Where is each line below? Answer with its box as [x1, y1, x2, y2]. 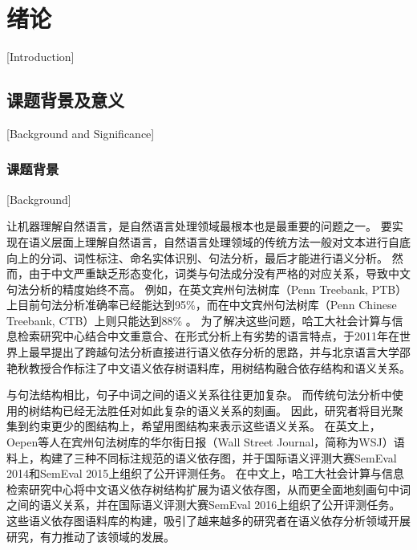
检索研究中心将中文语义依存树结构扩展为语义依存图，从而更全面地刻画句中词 [6, 480, 411, 497]
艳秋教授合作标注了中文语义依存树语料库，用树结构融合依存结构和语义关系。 [6, 359, 411, 376]
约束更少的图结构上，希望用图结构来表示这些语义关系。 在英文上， [28, 418, 381, 434]
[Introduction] [6, 48, 75, 65]
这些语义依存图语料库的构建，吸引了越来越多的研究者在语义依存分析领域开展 [6, 512, 411, 529]
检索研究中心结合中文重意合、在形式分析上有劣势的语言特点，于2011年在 [17, 328, 399, 344]
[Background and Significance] [6, 124, 155, 141]
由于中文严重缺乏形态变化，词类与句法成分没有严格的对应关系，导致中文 [28, 265, 411, 282]
